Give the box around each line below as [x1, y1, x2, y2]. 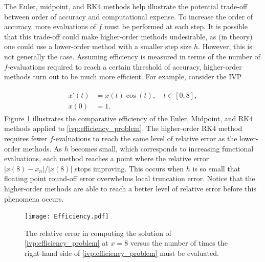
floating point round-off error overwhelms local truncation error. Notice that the [4, 173, 255, 184]
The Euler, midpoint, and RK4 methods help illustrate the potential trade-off [4, 1, 248, 11]
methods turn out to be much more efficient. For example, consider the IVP [4, 71, 242, 82]
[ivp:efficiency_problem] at [25, 237, 108, 248]
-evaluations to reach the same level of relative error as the [53, 133, 237, 144]
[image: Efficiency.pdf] [25, 213, 109, 221]
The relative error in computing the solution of [25, 227, 171, 238]
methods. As [23, 143, 62, 154]
